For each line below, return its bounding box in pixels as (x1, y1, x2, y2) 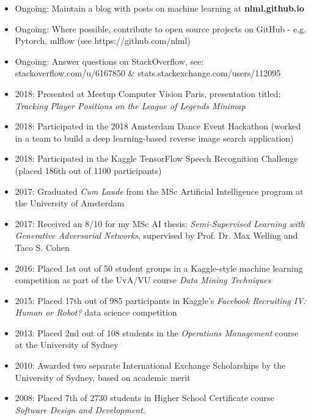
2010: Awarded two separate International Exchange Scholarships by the (15, 359, 286, 372)
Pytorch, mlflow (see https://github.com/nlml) (15, 34, 191, 47)
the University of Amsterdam (15, 197, 125, 209)
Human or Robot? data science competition (15, 306, 177, 319)
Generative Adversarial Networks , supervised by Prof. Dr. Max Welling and (15, 229, 298, 242)
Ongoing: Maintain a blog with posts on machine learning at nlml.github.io (15, 2, 304, 14)
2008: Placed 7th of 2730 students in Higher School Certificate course (15, 391, 274, 404)
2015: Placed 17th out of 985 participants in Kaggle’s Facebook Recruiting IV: (15, 294, 306, 306)
